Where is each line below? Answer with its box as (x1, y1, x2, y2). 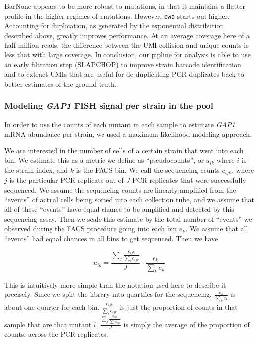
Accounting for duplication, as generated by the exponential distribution (4, 20, 224, 31)
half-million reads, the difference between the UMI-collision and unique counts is (4, 40, 249, 50)
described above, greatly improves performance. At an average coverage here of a (4, 30, 250, 40)
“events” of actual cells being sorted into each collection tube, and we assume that (4, 194, 254, 204)
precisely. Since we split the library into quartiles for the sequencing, (4, 289, 212, 299)
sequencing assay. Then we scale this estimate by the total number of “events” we (4, 213, 252, 224)
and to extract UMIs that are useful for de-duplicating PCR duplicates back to (4, 69, 244, 79)
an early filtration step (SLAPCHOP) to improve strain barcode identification (4, 59, 241, 69)
